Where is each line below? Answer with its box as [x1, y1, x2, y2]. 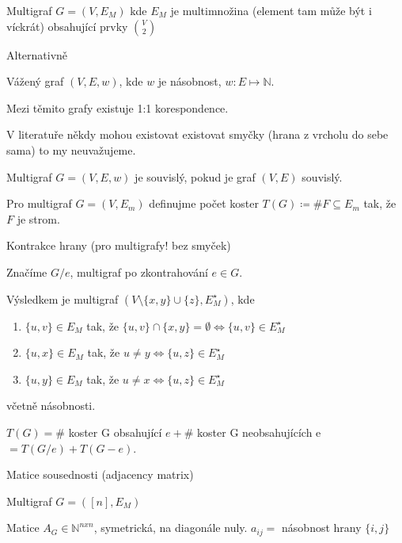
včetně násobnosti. [6, 397, 96, 414]
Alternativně [6, 46, 68, 63]
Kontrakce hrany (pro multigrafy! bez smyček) [6, 237, 231, 254]
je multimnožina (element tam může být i [170, 2, 372, 18]
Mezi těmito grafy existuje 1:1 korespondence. [6, 99, 229, 116]
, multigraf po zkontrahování [70, 263, 208, 280]
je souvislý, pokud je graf [135, 168, 256, 185]
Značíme [6, 263, 47, 280]
